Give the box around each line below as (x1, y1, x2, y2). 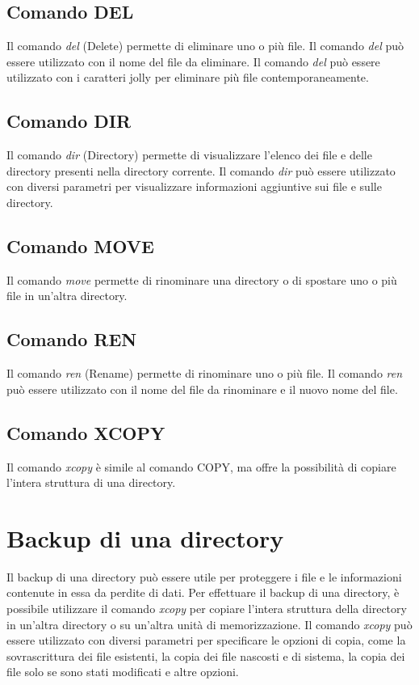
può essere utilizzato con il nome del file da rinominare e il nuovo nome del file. (6, 380, 398, 397)
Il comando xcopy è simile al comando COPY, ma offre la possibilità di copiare (6, 458, 396, 475)
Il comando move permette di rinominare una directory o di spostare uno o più (6, 271, 397, 288)
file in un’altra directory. (6, 287, 128, 304)
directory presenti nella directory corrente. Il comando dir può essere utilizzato (6, 162, 396, 179)
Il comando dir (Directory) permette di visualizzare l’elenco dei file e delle (6, 146, 372, 163)
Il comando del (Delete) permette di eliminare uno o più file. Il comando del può (6, 37, 404, 54)
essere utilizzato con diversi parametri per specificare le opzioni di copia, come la (6, 632, 406, 649)
